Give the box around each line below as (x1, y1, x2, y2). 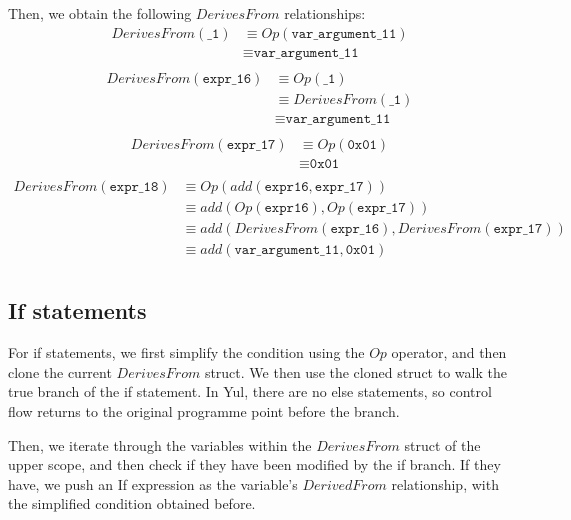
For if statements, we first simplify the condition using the (8, 342, 365, 363)
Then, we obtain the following (8, 3, 192, 23)
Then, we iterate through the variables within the (8, 434, 312, 455)
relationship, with (391, 473, 499, 494)
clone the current (8, 361, 112, 382)
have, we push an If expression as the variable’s (8, 473, 298, 494)
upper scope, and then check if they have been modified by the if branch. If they (8, 454, 501, 475)
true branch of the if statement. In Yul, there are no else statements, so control (8, 381, 492, 402)
